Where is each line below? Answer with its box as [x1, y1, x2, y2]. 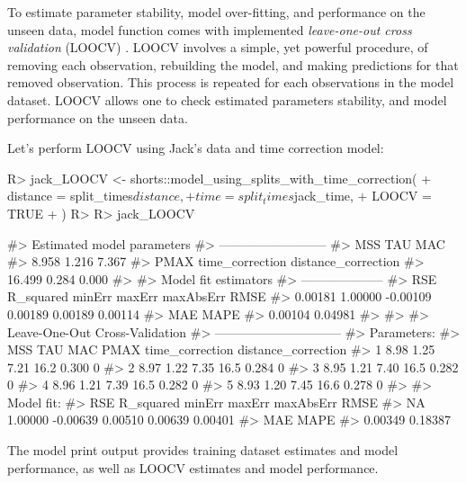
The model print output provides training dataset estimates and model [7, 441, 399, 460]
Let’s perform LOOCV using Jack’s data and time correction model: [7, 139, 384, 157]
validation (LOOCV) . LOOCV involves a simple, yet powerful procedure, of [7, 38, 428, 57]
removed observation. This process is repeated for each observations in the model [7, 73, 454, 92]
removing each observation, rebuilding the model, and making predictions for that [7, 55, 459, 74]
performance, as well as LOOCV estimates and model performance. [7, 458, 379, 477]
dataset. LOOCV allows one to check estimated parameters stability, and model [7, 90, 447, 109]
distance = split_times [7, 186, 133, 205]
